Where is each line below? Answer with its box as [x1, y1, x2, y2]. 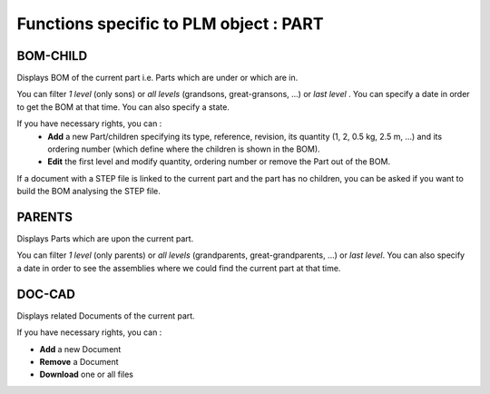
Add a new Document [39, 343, 122, 354]
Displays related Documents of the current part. [16, 310, 195, 321]
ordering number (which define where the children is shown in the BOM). [47, 143, 321, 154]
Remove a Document [39, 356, 119, 367]
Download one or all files [39, 369, 133, 380]
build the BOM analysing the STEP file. [16, 186, 161, 197]
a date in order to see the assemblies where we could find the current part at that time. [16, 262, 341, 273]
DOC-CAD [16, 286, 76, 301]
